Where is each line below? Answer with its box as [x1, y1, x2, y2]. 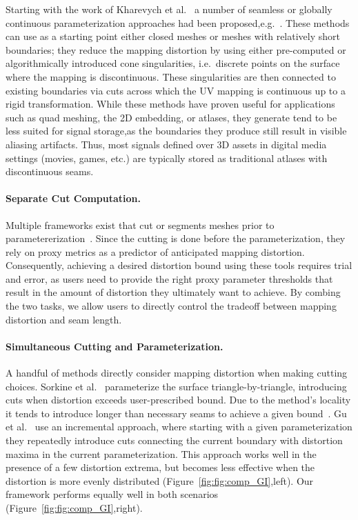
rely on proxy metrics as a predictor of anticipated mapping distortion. [6, 244, 305, 259]
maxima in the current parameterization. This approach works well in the [6, 446, 317, 461]
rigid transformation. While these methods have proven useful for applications [6, 97, 335, 111]
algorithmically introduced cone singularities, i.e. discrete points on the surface [6, 56, 340, 70]
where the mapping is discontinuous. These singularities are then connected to [6, 69, 336, 83]
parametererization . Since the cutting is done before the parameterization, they [6, 231, 346, 246]
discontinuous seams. [6, 164, 94, 179]
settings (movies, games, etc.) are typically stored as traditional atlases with [6, 150, 328, 165]
